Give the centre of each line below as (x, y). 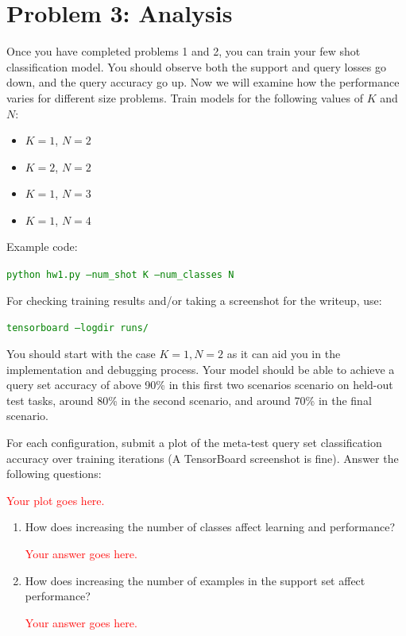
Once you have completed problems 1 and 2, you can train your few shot (184, 51)
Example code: (42, 247)
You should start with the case (81, 353)
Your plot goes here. (56, 500)
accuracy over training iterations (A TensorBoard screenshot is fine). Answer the (203, 458)
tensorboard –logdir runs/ (77, 328)
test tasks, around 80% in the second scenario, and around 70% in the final (189, 400)
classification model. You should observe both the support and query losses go (196, 66)
